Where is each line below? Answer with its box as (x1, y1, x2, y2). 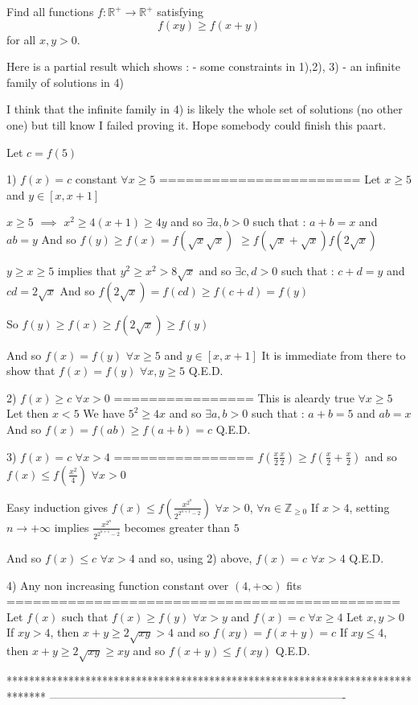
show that (6, 362, 55, 379)
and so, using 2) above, (138, 550, 252, 567)
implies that (57, 262, 117, 278)
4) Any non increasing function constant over (6, 576, 229, 593)
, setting (349, 498, 390, 515)
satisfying (157, 3, 204, 19)
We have (83, 405, 125, 422)
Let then (6, 405, 49, 422)
